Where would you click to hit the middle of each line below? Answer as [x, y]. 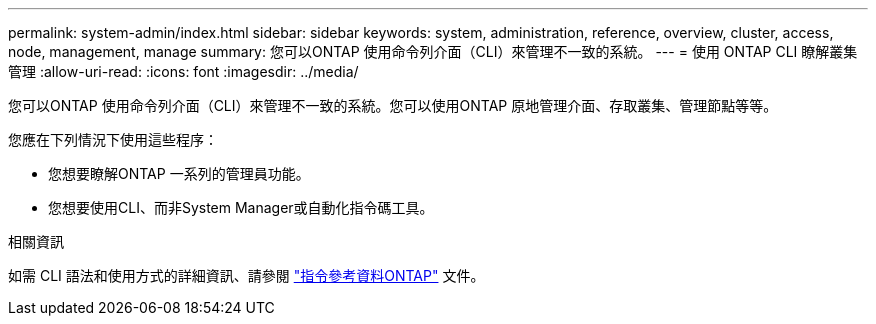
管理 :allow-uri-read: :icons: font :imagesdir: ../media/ [183, 71]
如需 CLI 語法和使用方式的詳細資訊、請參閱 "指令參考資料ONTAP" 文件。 [246, 275]
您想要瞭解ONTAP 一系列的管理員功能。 [179, 173]
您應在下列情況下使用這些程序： [113, 139]
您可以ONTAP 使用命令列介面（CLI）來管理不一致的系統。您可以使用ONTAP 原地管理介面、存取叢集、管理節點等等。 [393, 105]
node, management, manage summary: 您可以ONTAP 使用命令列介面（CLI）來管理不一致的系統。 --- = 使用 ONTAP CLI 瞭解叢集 [433, 51]
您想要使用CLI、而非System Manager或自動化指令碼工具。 [241, 207]
